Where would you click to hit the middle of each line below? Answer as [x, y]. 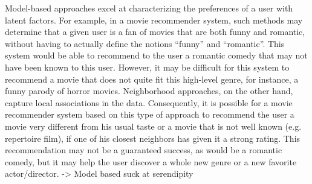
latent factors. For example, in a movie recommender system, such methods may [154, 20]
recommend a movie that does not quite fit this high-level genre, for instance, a [152, 79]
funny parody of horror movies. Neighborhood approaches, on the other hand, [149, 91]
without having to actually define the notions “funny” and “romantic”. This [145, 43]
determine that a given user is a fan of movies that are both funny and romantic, [155, 32]
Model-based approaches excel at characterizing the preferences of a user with [149, 8]
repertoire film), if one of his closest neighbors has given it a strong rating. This [153, 138]
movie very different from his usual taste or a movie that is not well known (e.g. [153, 126]
